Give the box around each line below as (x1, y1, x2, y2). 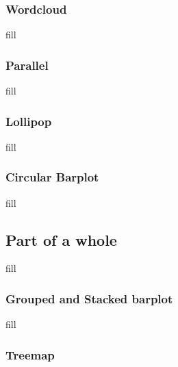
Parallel (5, 56, 49, 73)
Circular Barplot (5, 168, 99, 186)
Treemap (5, 346, 55, 363)
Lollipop (5, 112, 52, 129)
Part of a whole (5, 229, 117, 250)
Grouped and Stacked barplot (5, 290, 173, 307)
